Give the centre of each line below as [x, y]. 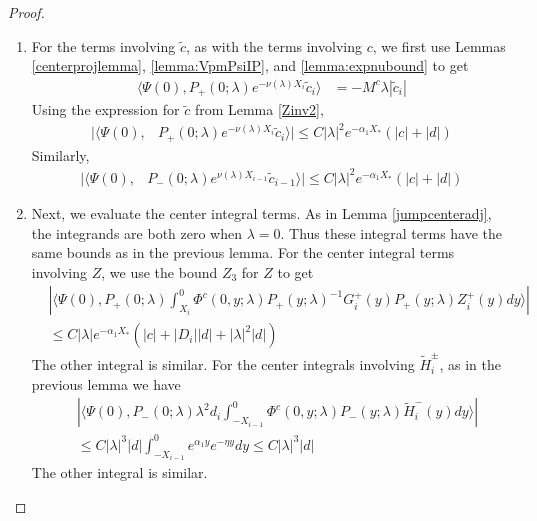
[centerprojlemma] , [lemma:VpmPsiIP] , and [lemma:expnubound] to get [250, 65]
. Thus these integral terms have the [391, 232]
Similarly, [60, 154]
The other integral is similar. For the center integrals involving [223, 364]
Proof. [26, 12]
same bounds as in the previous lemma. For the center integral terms [243, 252]
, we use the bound [159, 271]
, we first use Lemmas [439, 45]
